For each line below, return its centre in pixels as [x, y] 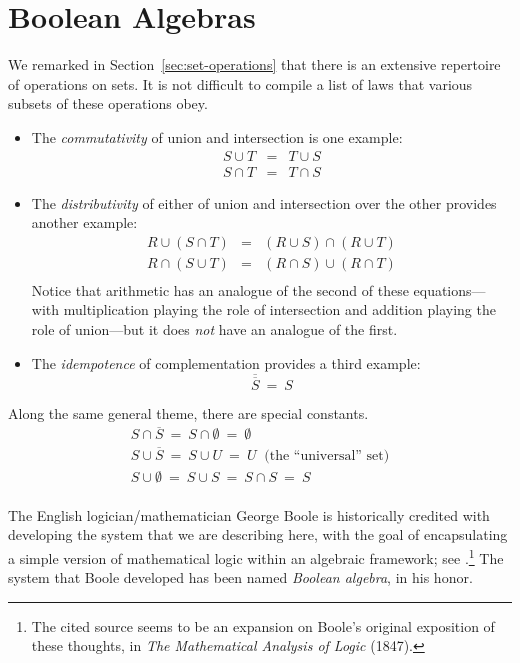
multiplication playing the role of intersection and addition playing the [279, 309]
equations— [449, 289]
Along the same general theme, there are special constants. [188, 412]
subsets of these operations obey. [108, 103]
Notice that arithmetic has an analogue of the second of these [220, 289]
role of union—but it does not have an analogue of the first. [214, 329]
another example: [84, 222]
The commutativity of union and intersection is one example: [217, 136]
